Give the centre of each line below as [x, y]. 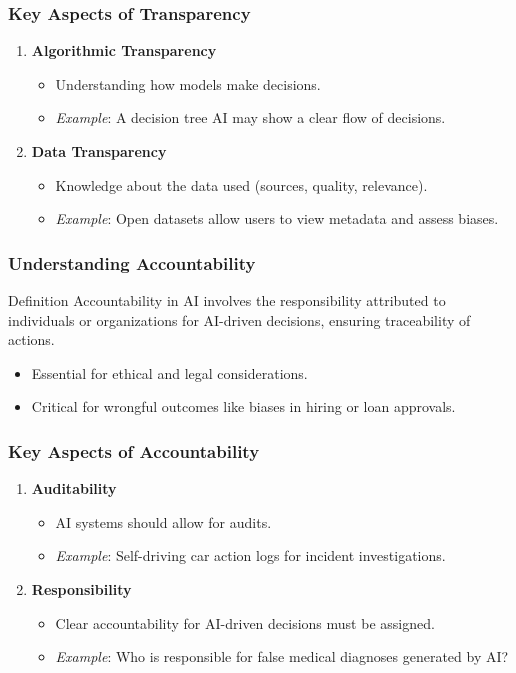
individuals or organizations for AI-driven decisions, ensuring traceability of [239, 319]
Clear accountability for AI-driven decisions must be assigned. [245, 622]
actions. [31, 339]
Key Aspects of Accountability [134, 450]
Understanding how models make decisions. [188, 83]
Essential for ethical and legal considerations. [169, 372]
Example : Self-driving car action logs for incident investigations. [250, 555]
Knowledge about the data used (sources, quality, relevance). [241, 184]
